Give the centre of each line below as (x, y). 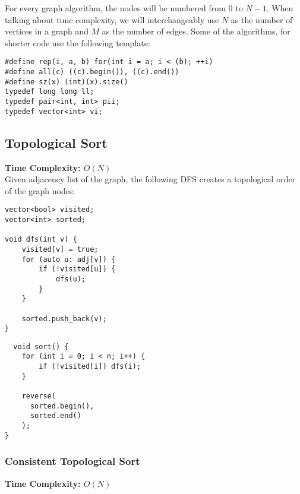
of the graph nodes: (40, 190)
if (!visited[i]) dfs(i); (90, 367)
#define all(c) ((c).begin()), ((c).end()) (92, 72)
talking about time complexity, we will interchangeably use (112, 19)
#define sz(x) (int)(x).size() (67, 82)
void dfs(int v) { (41, 240)
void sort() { (41, 346)
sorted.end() (56, 416)
